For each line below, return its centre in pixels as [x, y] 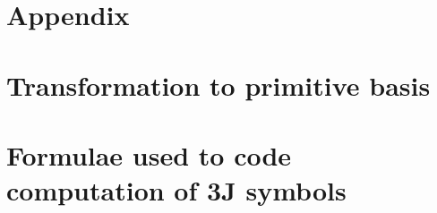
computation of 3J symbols [176, 190]
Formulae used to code [149, 154]
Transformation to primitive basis [218, 85]
